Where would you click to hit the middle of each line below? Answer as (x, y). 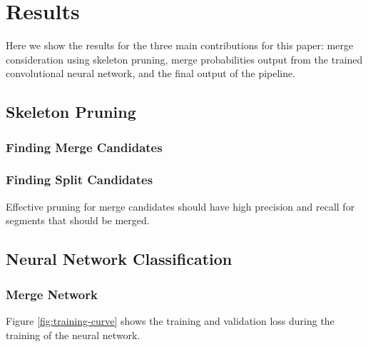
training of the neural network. (73, 335)
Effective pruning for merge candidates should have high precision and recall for (180, 206)
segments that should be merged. (78, 220)
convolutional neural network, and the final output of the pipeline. (151, 73)
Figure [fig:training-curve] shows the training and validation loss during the (170, 320)
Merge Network (52, 294)
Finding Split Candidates (80, 180)
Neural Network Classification (119, 259)
